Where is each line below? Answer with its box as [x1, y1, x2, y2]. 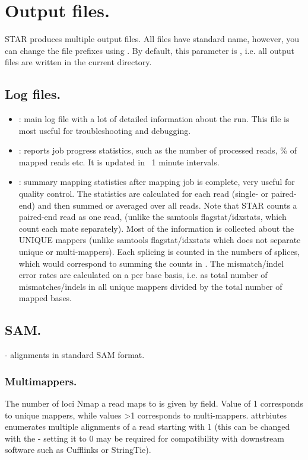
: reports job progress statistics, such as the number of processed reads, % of [18, 144, 297, 156]
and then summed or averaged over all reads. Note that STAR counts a [37, 199, 297, 211]
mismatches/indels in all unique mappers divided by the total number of [18, 280, 282, 292]
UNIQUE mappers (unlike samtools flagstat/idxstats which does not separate [18, 234, 301, 246]
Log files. [5, 85, 61, 103]
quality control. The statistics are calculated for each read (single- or [18, 187, 269, 200]
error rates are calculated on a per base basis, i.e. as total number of [18, 269, 268, 281]
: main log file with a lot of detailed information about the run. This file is [18, 113, 290, 125]
